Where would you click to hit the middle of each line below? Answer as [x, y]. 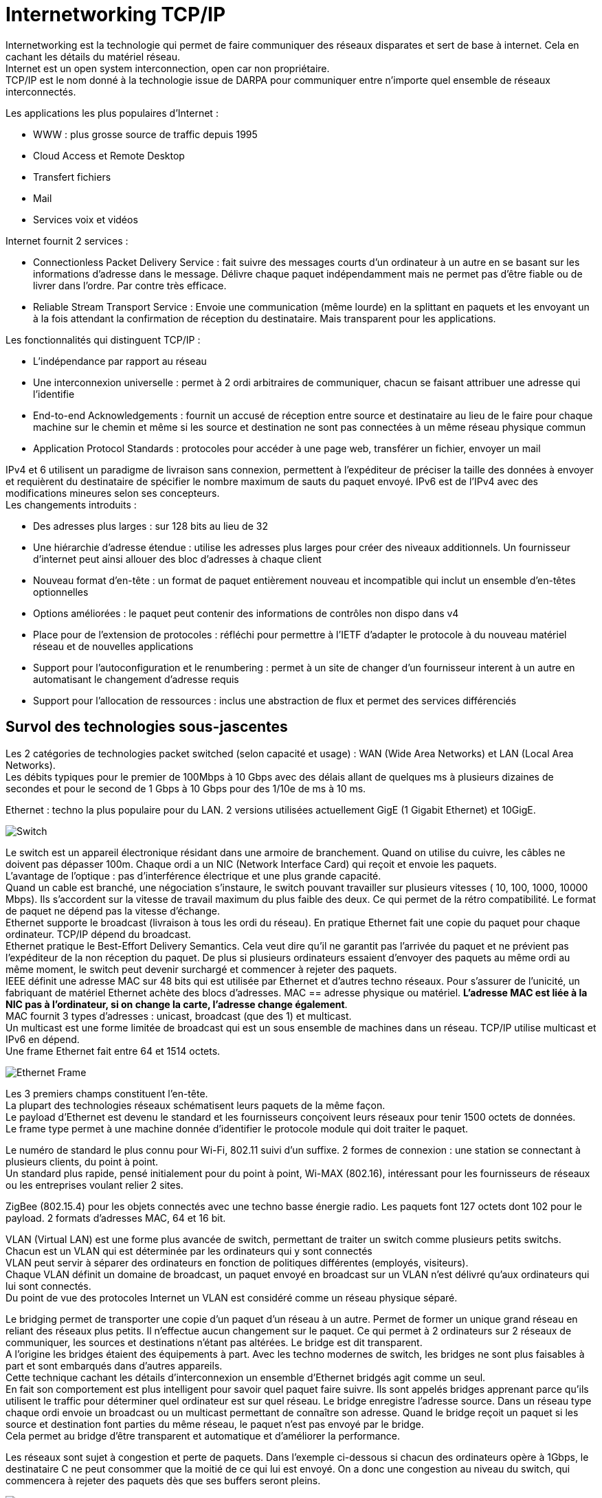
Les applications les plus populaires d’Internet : [112, 113]
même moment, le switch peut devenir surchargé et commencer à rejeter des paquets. [201, 969]
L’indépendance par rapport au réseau [120, 361]
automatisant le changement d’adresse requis [136, 679]
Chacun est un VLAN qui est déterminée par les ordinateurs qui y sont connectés [189, 1251]
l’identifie [54, 394]
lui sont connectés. [48, 1286]
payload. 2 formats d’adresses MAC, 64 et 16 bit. [116, 1218]
